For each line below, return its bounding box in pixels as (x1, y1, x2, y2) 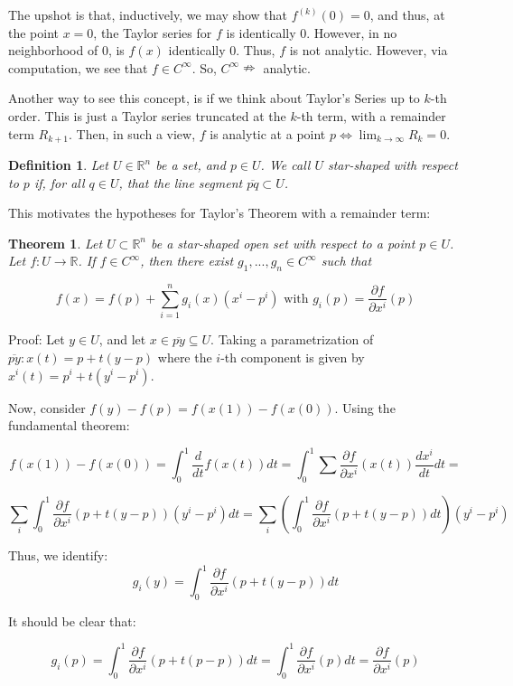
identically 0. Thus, (168, 41, 275, 60)
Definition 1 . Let (8, 155, 108, 174)
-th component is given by (220, 347, 365, 366)
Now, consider (8, 398, 86, 417)
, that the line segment (118, 173, 243, 192)
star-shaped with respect (327, 155, 458, 174)
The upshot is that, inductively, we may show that (8, 5, 288, 23)
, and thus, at (369, 5, 445, 23)
